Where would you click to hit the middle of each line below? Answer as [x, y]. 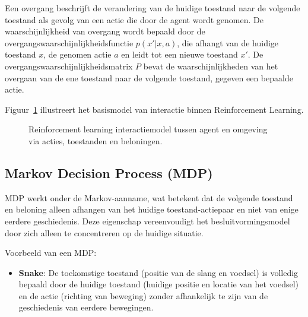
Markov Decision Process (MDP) [109, 172]
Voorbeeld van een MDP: [51, 253]
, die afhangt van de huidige [228, 42]
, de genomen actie [77, 54]
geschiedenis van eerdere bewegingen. [86, 307]
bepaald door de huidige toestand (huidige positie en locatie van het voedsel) [159, 284]
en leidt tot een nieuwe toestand [180, 54]
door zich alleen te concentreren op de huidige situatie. [104, 232]
